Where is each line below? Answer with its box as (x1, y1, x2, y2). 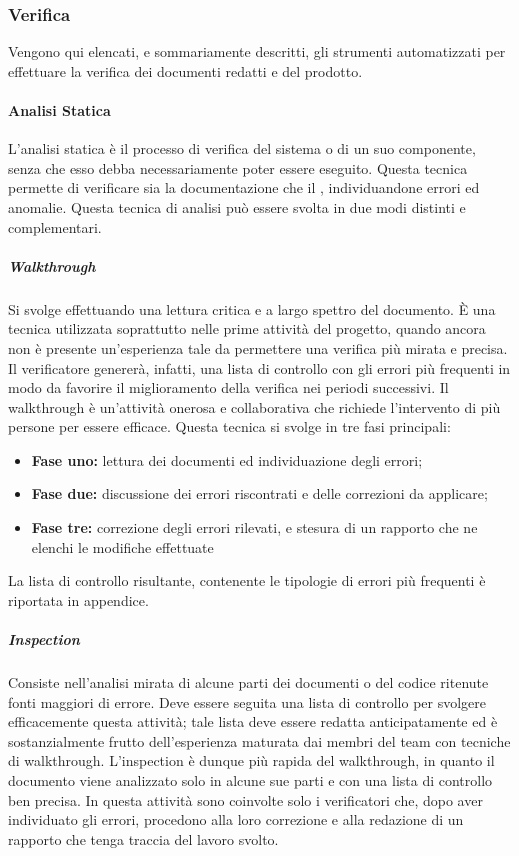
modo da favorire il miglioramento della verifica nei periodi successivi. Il (8, 377, 449, 398)
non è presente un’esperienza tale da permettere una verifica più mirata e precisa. (8, 337, 508, 358)
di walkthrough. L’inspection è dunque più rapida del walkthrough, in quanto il (8, 750, 495, 771)
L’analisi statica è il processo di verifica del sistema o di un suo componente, (8, 138, 476, 159)
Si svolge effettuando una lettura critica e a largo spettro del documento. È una (8, 298, 496, 319)
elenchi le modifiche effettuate (31, 536, 214, 557)
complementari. (8, 216, 102, 237)
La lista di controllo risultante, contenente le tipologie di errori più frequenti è (8, 570, 486, 591)
